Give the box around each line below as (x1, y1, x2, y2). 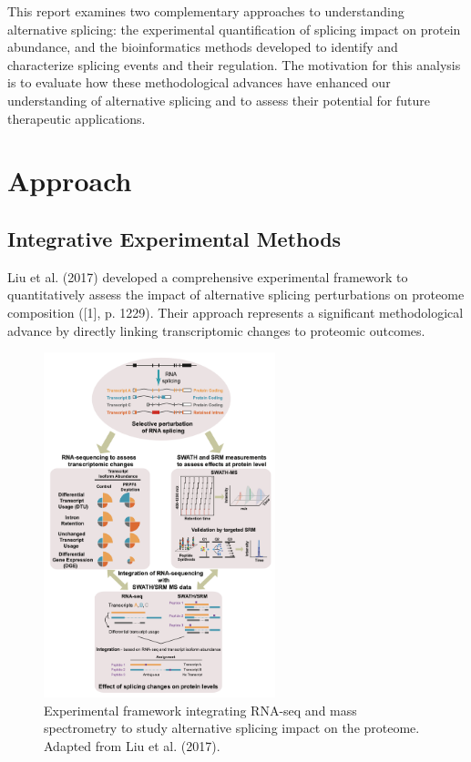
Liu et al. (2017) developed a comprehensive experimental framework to (7, 267, 408, 286)
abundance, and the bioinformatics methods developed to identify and (7, 37, 398, 56)
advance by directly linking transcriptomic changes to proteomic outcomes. (7, 320, 425, 340)
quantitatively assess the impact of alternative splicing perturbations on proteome (7, 285, 465, 304)
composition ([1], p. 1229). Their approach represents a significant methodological (7, 302, 464, 321)
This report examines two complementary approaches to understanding (7, 2, 404, 20)
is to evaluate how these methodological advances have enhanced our (7, 73, 391, 92)
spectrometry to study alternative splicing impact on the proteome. (44, 718, 420, 737)
